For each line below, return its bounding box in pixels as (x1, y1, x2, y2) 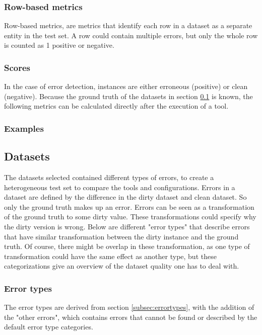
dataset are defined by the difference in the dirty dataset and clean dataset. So (4, 192, 247, 202)
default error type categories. (4, 321, 93, 332)
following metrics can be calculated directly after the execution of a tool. (4, 101, 229, 111)
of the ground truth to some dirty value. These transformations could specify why (4, 211, 256, 222)
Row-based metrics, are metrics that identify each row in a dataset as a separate (4, 20, 252, 31)
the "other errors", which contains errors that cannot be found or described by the (4, 311, 257, 322)
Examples (4, 122, 44, 134)
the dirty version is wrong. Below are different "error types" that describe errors (4, 221, 250, 232)
